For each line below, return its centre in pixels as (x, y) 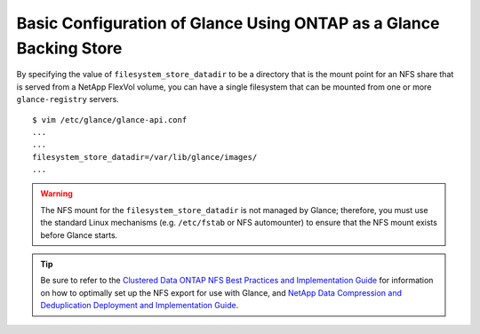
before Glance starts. (79, 235)
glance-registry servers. (68, 99)
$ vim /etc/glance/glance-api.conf (110, 119)
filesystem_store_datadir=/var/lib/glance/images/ (145, 157)
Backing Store (69, 48)
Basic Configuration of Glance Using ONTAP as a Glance (228, 23)
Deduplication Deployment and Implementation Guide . (140, 306)
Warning (56, 194)
